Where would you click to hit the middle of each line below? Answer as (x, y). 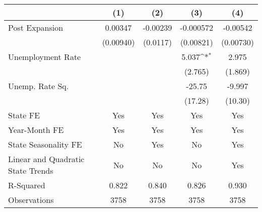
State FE (24, 115)
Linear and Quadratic (46, 159)
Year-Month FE (36, 130)
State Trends (31, 170)
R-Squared (27, 185)
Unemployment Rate (45, 57)
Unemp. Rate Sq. (39, 86)
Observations (31, 200)
